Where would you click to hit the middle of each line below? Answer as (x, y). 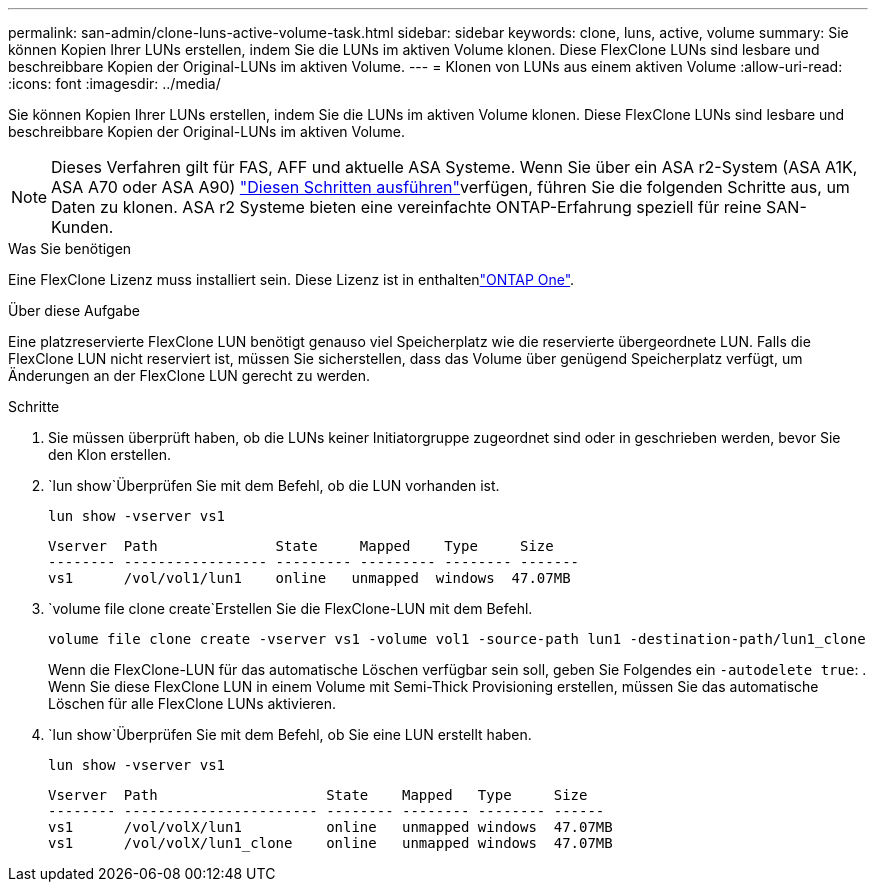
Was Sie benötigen (70, 248)
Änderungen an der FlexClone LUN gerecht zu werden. (189, 375)
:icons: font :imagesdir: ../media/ (114, 83)
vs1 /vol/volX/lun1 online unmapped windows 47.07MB (330, 827)
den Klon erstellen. (110, 454)
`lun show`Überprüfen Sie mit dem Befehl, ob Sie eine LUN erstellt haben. (290, 734)
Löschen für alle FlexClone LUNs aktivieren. (192, 703)
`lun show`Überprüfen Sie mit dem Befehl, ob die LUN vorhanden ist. (274, 485)
